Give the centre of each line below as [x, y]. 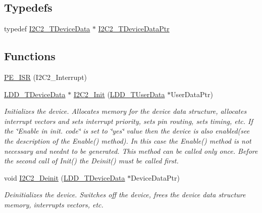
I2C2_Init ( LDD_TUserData [119, 94]
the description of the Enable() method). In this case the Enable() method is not [128, 140]
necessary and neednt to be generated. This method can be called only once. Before [131, 151]
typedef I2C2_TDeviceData [47, 29]
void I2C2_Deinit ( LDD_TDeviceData [65, 177]
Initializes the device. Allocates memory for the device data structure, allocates [125, 111]
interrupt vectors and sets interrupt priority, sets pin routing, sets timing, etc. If [128, 121]
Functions [30, 56]
